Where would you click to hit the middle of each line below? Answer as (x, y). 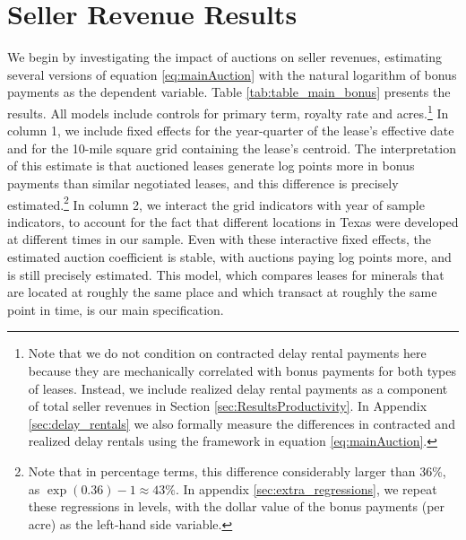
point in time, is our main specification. (116, 309)
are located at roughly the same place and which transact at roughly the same (222, 292)
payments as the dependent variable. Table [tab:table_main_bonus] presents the (229, 92)
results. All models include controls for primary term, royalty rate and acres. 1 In (228, 111)
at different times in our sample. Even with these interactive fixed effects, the (220, 239)
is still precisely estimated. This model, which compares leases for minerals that (226, 274)
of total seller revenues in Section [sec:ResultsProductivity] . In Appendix (228, 406)
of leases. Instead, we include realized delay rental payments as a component (238, 388)
